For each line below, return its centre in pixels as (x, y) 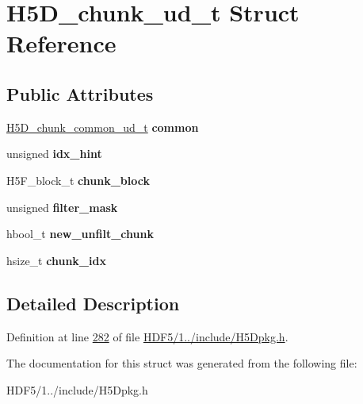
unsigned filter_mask (62, 207)
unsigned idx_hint (54, 154)
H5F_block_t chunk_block (78, 180)
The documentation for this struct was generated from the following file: (182, 363)
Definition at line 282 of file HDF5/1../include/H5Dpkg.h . (147, 336)
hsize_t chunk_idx (56, 260)
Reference (61, 43)
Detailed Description (93, 303)
